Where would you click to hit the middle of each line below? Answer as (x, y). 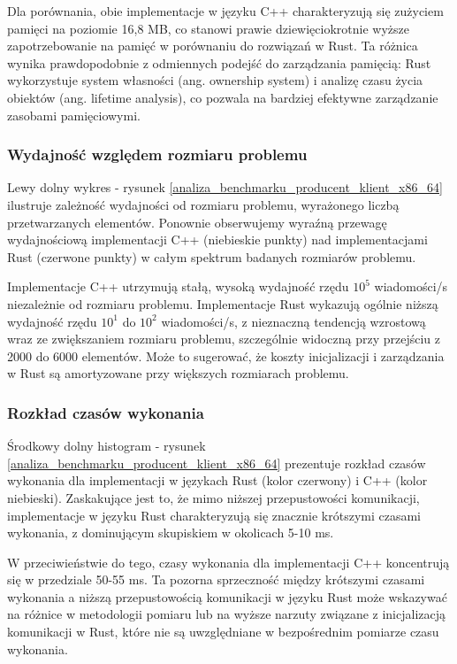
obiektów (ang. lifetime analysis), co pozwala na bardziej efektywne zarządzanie (223, 97)
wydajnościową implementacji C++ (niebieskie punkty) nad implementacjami (217, 239)
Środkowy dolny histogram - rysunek (107, 446)
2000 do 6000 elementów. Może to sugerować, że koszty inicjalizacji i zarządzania (226, 355)
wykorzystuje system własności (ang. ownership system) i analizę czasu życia (215, 80)
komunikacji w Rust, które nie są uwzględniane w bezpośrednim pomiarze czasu (223, 632)
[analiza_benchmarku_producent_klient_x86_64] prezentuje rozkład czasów (217, 463)
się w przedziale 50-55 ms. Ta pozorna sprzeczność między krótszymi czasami (216, 579)
